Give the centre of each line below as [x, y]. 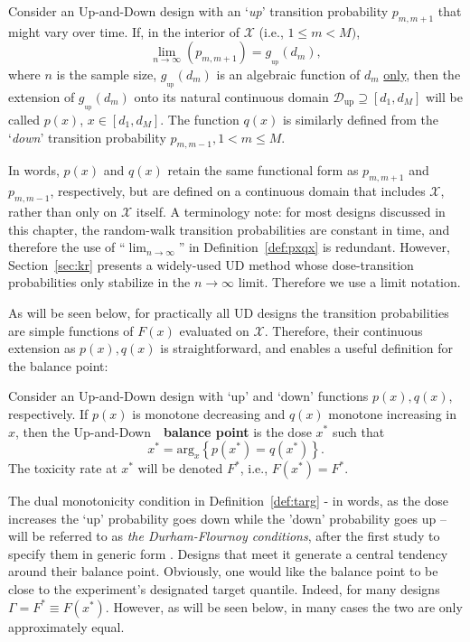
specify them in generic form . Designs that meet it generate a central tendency [228, 553]
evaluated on [214, 330]
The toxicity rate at [63, 468]
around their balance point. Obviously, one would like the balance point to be [223, 571]
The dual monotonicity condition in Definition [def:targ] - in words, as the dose [229, 501]
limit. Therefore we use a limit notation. [349, 282]
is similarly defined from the [361, 119]
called [24, 119]
